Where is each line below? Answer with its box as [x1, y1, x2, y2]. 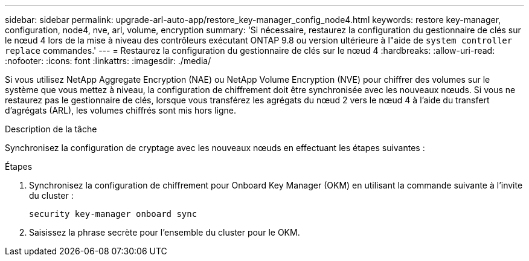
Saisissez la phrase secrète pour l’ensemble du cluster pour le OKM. [29, 227, 300, 237]
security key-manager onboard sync [29, 209, 197, 219]
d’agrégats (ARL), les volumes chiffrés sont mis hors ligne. [5, 105, 237, 115]
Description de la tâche [5, 124, 97, 134]
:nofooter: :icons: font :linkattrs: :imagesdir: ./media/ [5, 56, 211, 66]
